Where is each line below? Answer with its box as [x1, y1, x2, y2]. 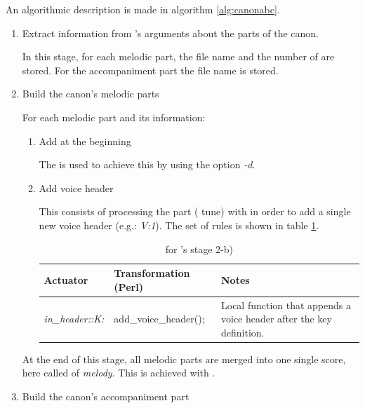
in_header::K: [44, 311, 105, 326]
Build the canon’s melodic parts [22, 86, 159, 101]
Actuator [44, 272, 88, 287]
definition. [220, 325, 265, 339]
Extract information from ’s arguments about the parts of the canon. [22, 25, 319, 40]
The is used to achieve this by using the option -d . [39, 157, 255, 172]
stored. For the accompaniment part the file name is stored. [22, 62, 279, 77]
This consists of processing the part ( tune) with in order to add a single [39, 204, 351, 219]
